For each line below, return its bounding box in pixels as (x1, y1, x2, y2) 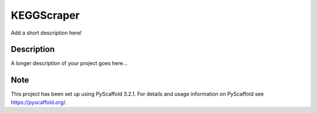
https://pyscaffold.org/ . (11, 98, 67, 105)
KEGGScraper (11, 9, 80, 22)
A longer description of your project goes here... (11, 60, 127, 67)
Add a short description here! (11, 29, 82, 36)
